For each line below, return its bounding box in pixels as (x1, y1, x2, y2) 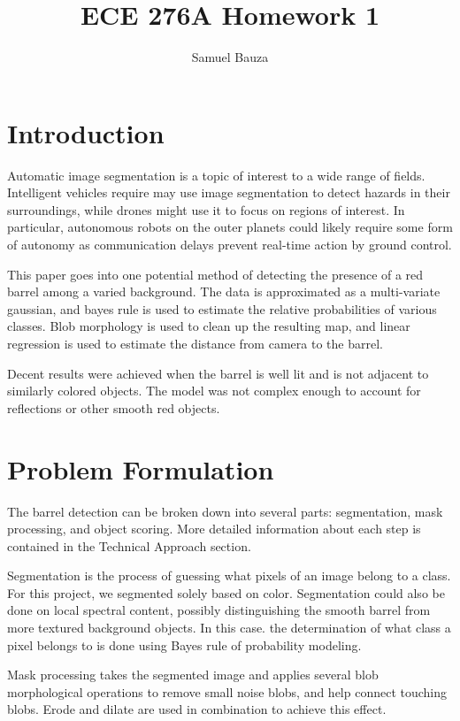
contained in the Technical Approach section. (7, 536, 251, 555)
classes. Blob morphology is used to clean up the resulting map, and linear (7, 317, 410, 335)
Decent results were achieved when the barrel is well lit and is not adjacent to (7, 364, 429, 382)
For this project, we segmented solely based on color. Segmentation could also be (7, 583, 445, 602)
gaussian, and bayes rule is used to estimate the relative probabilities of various (7, 299, 437, 318)
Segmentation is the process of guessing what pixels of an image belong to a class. (7, 566, 451, 585)
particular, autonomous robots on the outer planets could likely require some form (7, 218, 453, 236)
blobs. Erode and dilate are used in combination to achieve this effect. (7, 700, 387, 718)
